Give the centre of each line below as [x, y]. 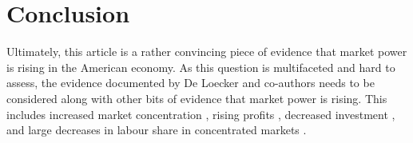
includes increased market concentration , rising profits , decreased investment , [201, 114]
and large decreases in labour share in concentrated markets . [157, 130]
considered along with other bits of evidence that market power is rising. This [197, 98]
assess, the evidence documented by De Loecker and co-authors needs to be [191, 83]
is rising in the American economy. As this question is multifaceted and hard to [201, 67]
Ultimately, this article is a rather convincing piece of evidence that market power [207, 52]
